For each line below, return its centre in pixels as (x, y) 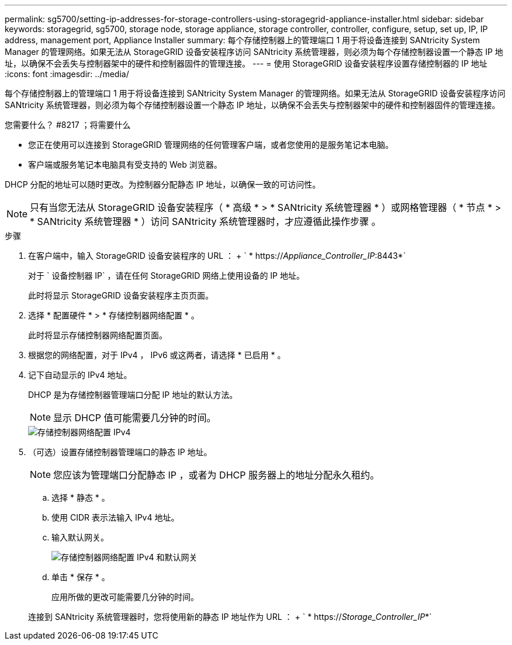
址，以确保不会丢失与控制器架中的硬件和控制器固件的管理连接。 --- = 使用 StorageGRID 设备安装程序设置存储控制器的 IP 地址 (246, 63)
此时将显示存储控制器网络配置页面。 (98, 335)
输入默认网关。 (80, 537)
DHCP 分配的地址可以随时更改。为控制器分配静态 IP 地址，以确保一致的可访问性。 (163, 184)
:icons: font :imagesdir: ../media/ (67, 74)
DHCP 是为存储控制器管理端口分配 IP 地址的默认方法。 (133, 395)
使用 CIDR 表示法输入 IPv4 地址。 (115, 517)
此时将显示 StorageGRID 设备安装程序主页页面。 (121, 295)
